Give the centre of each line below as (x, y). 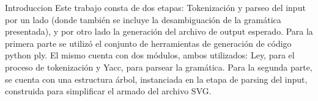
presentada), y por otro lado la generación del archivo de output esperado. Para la (159, 31)
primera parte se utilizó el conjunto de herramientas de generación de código (148, 43)
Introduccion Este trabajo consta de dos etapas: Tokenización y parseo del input (155, 7)
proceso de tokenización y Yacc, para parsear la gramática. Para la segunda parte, (159, 67)
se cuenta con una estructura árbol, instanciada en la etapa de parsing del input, (156, 79)
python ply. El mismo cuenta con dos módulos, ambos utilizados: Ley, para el (150, 55)
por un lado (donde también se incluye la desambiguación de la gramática (143, 19)
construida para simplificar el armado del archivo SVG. (108, 91)
